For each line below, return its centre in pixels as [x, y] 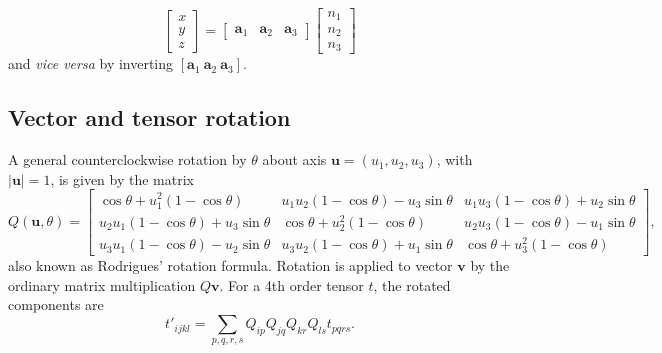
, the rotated [412, 284]
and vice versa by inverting [91, 63]
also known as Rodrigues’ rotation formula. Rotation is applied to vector [230, 265]
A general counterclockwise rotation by [127, 159]
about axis [294, 159]
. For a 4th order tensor [291, 284]
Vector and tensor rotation [149, 117]
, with [454, 159]
